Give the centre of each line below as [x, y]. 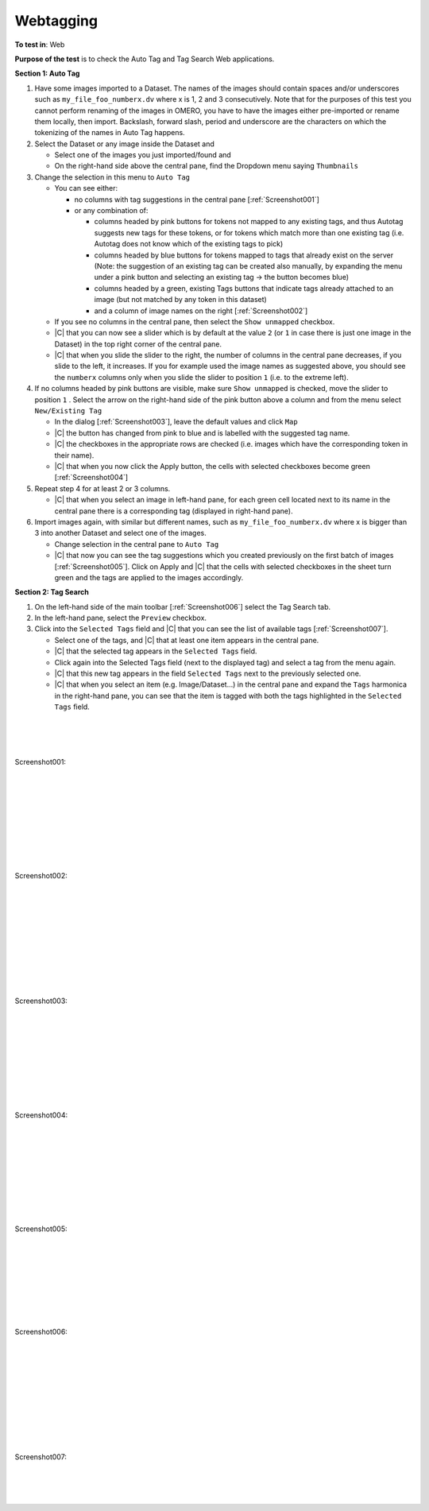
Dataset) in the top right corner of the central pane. [138, 344]
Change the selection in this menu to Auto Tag [112, 177]
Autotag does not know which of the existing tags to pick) [189, 244]
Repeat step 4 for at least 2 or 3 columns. [102, 488]
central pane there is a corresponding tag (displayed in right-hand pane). [174, 511]
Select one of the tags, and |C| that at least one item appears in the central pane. [187, 640]
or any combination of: [111, 211]
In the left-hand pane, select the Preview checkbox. [120, 618]
